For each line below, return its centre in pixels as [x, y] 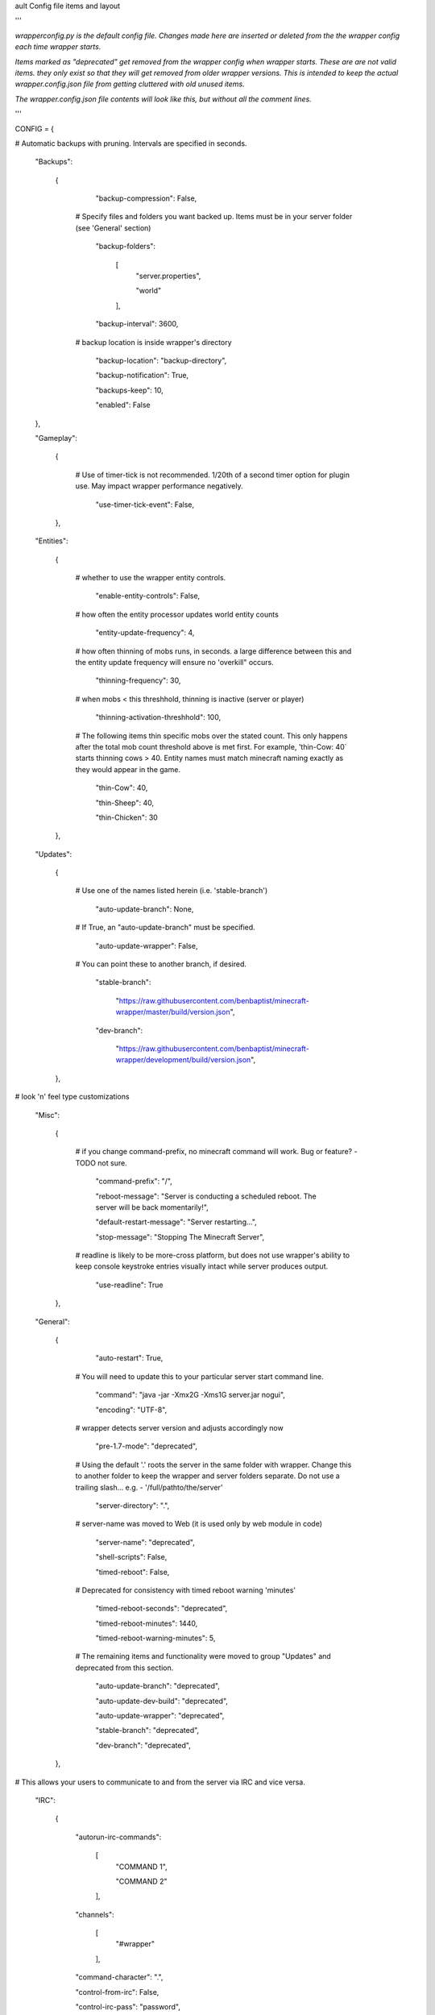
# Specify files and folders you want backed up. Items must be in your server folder [214, 217]
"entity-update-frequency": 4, [145, 633]
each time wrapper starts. [58, 47]
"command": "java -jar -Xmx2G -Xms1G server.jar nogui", [191, 1395]
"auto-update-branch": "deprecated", [158, 1686]
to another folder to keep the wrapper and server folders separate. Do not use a [207, 1476]
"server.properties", [168, 276]
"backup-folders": [126, 247]
